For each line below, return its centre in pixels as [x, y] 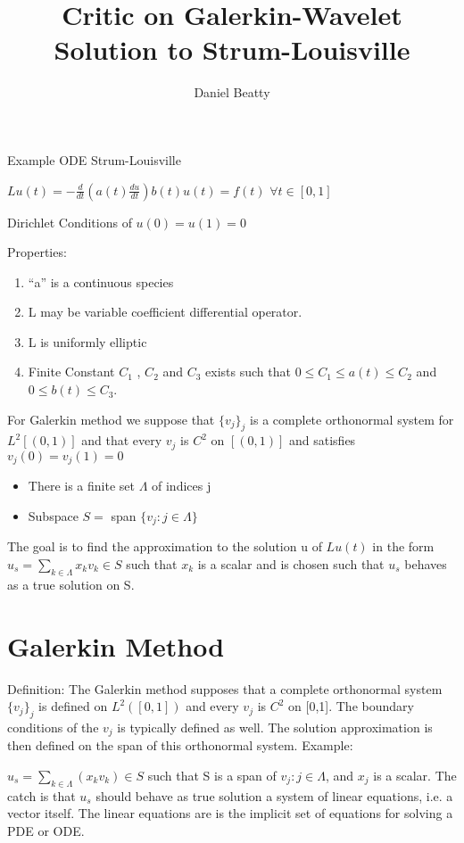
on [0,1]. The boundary [351, 706]
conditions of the [53, 727]
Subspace [53, 515]
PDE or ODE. [46, 830]
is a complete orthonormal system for [352, 419]
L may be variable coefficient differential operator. [165, 312]
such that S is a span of [212, 775]
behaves [426, 564]
